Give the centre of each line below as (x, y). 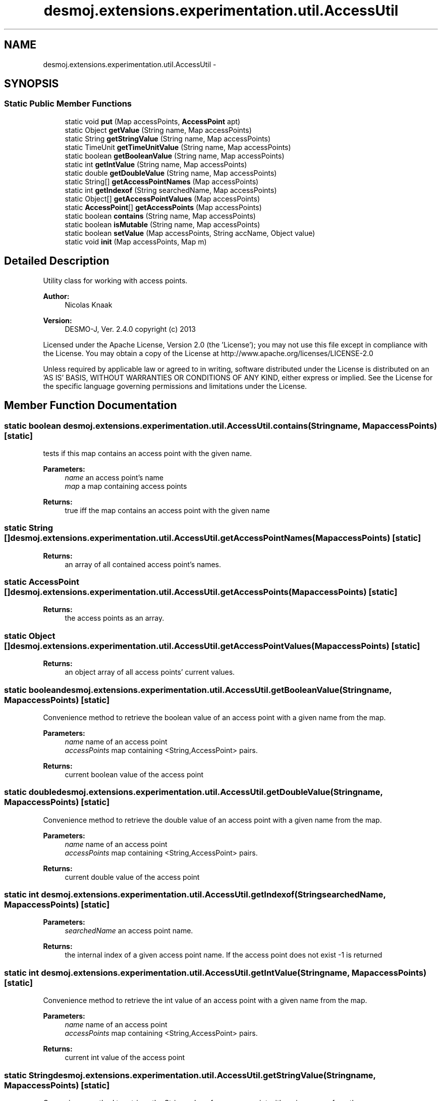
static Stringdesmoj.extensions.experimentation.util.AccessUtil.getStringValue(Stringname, (190, 1075)
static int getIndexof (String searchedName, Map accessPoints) (171, 190)
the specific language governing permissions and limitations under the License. (175, 386)
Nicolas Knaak (89, 305)
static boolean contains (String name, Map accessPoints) (160, 216)
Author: (56, 296)
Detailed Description (57, 261)
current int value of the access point (125, 1058)
